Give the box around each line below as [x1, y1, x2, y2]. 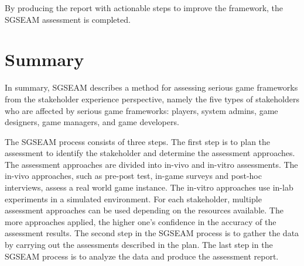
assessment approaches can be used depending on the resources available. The [5, 204, 283, 216]
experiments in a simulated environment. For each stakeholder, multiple [5, 192, 262, 205]
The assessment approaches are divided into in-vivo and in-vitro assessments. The [5, 158, 298, 170]
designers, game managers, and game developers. [5, 116, 179, 128]
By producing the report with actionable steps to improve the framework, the [5, 2, 283, 13]
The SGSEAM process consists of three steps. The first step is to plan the [5, 135, 271, 147]
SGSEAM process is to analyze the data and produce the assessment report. [5, 250, 279, 262]
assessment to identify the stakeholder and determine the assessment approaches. [5, 147, 295, 159]
